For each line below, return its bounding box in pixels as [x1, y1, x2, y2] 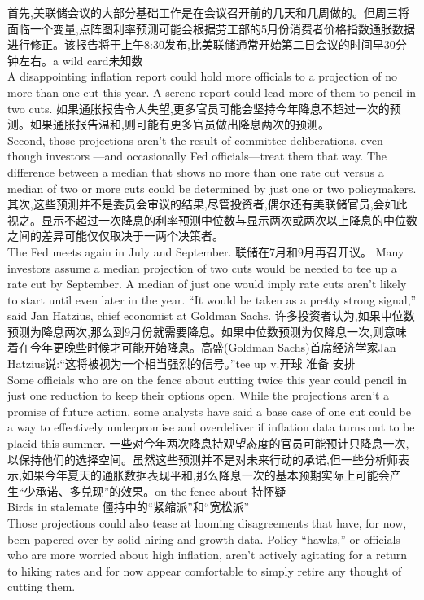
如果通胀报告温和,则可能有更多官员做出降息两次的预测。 [29, 116, 330, 133]
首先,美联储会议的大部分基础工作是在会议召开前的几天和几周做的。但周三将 [7, 4, 409, 20]
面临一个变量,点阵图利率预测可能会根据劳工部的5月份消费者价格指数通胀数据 [7, 20, 415, 37]
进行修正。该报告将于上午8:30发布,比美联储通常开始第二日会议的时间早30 [7, 36, 396, 53]
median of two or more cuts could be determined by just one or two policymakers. [7, 179, 417, 196]
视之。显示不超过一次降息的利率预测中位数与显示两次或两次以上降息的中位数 [7, 211, 417, 228]
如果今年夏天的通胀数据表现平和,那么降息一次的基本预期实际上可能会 [21, 466, 390, 484]
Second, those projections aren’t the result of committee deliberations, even [7, 131, 383, 148]
